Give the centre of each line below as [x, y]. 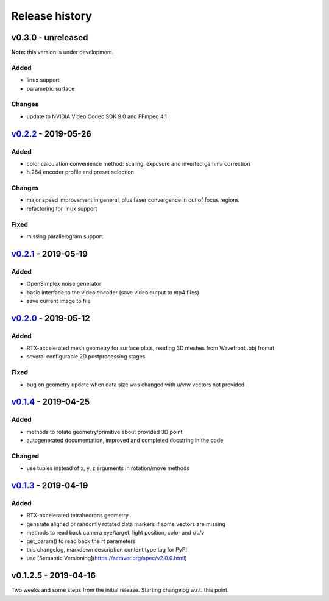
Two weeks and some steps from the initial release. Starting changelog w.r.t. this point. [120, 590]
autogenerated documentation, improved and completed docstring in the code [125, 440]
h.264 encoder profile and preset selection [80, 172]
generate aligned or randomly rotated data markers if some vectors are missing [126, 524]
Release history [52, 16]
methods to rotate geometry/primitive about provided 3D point [104, 432]
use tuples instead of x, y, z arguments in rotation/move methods [108, 468]
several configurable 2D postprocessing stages [86, 357]
